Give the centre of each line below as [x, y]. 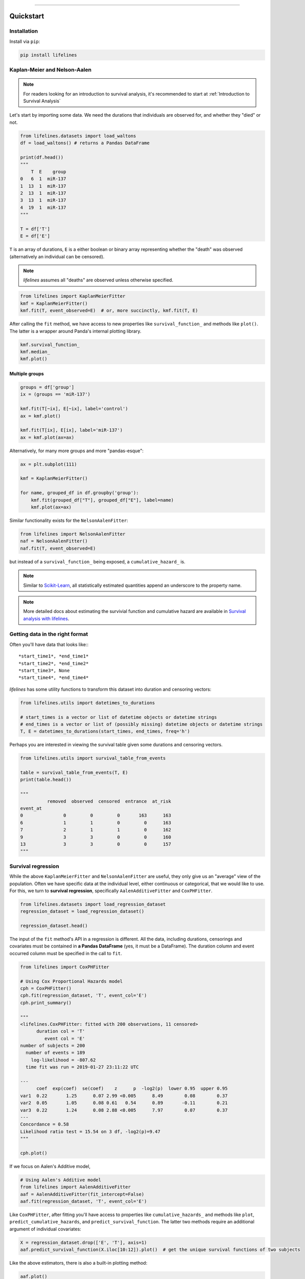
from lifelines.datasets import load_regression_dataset [93, 904]
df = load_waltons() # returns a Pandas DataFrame [85, 143]
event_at [31, 809]
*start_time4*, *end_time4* [54, 678]
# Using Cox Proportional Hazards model [71, 981]
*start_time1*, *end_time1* [54, 656]
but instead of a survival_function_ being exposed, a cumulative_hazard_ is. [98, 561]
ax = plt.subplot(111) [49, 464]
